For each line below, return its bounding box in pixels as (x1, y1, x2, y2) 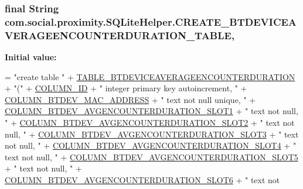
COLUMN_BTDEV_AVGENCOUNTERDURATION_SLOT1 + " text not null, (5, 105, 298, 117)
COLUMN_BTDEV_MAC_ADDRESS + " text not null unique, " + (5, 93, 256, 105)
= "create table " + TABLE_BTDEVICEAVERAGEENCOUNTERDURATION (5, 70, 295, 83)
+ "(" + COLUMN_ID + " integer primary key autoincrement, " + (5, 82, 247, 94)
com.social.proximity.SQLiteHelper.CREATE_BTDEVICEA (5, 14, 297, 29)
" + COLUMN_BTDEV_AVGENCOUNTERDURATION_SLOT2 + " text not (5, 116, 295, 129)
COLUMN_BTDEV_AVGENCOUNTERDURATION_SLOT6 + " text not (5, 174, 280, 185)
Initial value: (5, 51, 57, 63)
